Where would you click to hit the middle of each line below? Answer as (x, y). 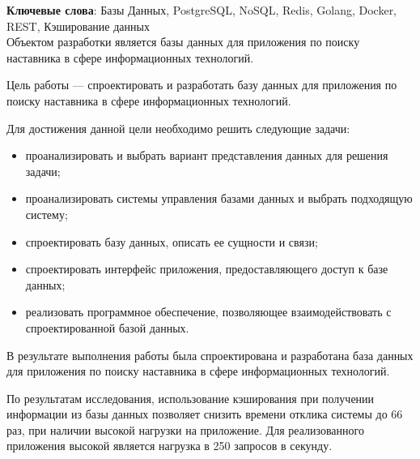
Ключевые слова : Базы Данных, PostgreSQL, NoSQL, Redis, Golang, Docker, (202, 10)
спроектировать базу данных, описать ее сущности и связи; (172, 241)
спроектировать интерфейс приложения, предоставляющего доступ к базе (207, 269)
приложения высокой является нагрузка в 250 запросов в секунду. (170, 446)
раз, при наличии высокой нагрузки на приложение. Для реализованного (185, 429)
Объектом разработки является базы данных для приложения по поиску (183, 42)
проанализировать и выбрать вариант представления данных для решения (207, 155)
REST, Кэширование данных (78, 26)
